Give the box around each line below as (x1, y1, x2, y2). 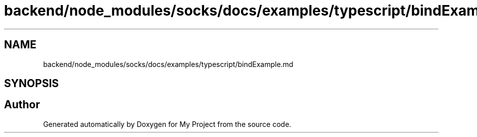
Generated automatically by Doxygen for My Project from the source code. (43, 119, 292, 128)
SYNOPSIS (4, 77, 59, 90)
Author (4, 98, 40, 111)
